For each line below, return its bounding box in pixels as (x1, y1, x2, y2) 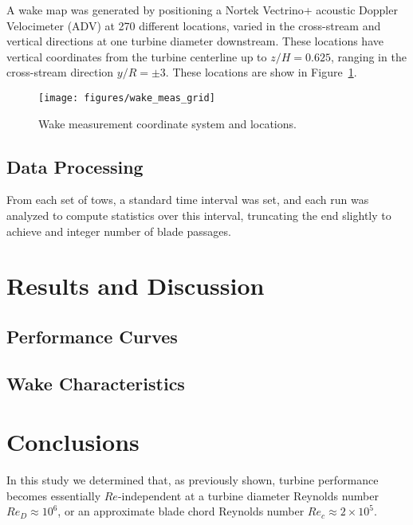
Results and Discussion (6, 269, 265, 302)
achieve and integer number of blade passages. (6, 222, 231, 239)
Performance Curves (6, 323, 178, 348)
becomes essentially (6, 487, 101, 503)
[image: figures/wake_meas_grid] (38, 92, 215, 104)
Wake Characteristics (6, 370, 185, 395)
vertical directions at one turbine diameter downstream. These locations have (6, 33, 383, 49)
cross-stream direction (6, 64, 114, 80)
